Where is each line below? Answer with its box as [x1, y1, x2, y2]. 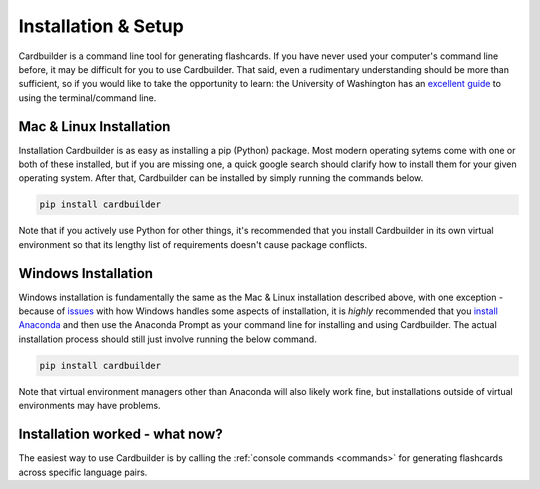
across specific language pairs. [18, 466, 148, 478]
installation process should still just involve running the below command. [18, 333, 317, 345]
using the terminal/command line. [18, 91, 157, 104]
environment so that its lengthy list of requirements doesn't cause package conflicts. [18, 238, 368, 250]
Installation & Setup [18, 15, 184, 37]
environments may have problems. [18, 400, 161, 412]
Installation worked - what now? [18, 426, 224, 443]
